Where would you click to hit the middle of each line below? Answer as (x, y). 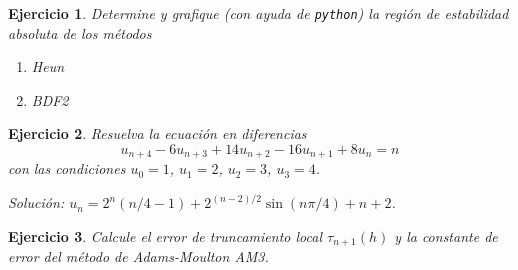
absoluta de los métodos (80, 32)
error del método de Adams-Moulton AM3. (138, 256)
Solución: (36, 202)
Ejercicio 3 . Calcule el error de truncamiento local (165, 235)
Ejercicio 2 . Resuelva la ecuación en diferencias (157, 133)
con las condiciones (67, 168)
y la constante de (446, 235)
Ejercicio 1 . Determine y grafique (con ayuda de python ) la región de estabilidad (258, 13)
